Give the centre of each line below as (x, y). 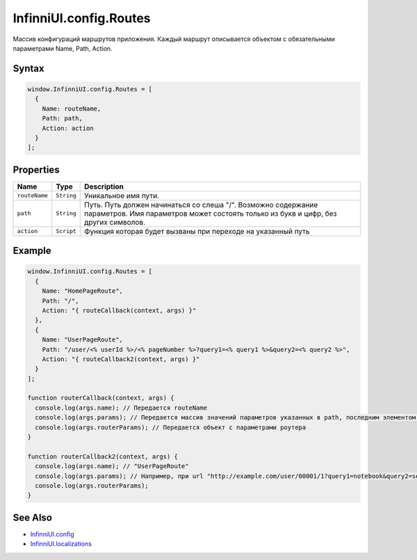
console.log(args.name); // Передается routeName (121, 408)
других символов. (115, 222)
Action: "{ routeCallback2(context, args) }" (121, 359)
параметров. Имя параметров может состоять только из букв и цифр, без (211, 214)
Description (104, 186)
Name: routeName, (72, 109)
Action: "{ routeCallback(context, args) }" (119, 310)
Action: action (68, 128)
